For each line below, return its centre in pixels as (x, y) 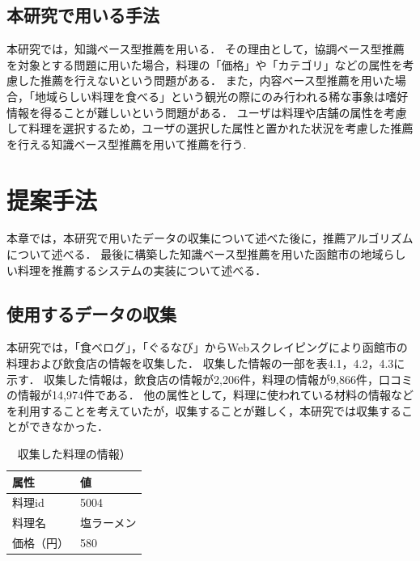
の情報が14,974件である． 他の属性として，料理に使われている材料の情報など (210, 395)
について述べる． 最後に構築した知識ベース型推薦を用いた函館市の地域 (195, 254)
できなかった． (68, 426)
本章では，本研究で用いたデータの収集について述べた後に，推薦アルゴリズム (210, 238)
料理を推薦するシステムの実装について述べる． (142, 270)
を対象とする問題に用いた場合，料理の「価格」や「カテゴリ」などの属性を (205, 64)
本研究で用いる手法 (83, 15)
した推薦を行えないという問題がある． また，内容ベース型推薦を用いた (206, 80)
